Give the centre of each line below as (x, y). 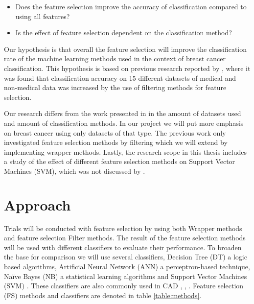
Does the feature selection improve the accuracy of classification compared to (131, 6)
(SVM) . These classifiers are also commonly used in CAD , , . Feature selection (124, 286)
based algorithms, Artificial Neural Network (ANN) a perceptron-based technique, (127, 266)
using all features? (43, 16)
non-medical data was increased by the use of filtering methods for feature (115, 87)
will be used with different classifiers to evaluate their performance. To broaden (123, 247)
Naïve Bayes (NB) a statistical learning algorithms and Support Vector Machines (126, 276)
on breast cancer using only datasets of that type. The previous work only (115, 132)
